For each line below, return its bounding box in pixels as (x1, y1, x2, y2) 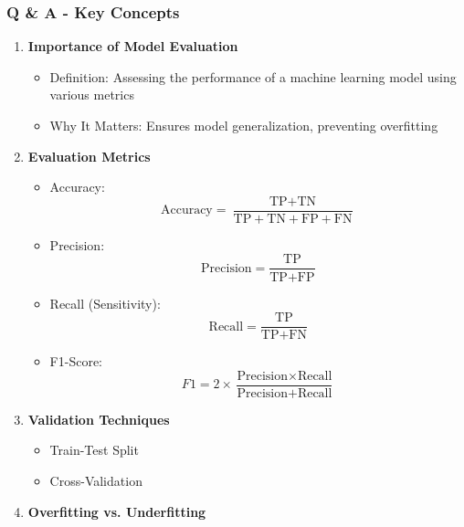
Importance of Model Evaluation (27, 37, 238, 56)
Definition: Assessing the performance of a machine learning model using (49, 67, 457, 86)
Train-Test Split (49, 440, 139, 459)
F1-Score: (49, 352, 102, 371)
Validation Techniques (27, 409, 170, 428)
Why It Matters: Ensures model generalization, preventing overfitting (49, 116, 438, 134)
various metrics (49, 85, 134, 104)
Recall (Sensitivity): (49, 293, 161, 312)
